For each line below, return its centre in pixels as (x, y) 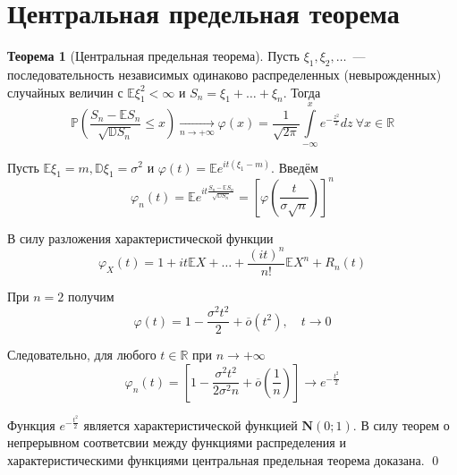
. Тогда (302, 92)
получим (91, 296)
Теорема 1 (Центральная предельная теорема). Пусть (153, 56)
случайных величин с (65, 92)
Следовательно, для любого (82, 355)
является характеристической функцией (190, 424)
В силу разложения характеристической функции (140, 237)
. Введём (295, 167)
